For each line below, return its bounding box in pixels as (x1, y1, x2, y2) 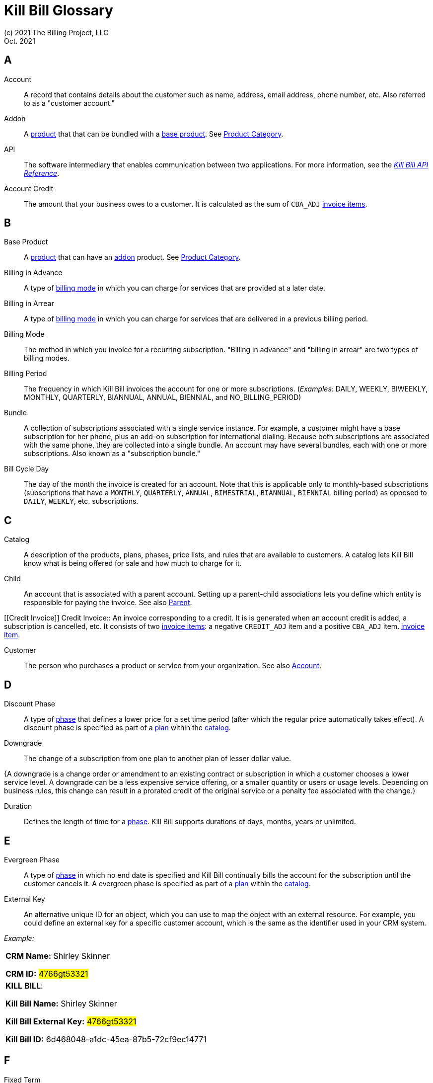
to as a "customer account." (24, 98, 115, 107)
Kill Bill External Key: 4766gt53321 (5, 1016, 137, 1026)
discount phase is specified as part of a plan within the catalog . (24, 723, 231, 732)
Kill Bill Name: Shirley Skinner (5, 998, 117, 1008)
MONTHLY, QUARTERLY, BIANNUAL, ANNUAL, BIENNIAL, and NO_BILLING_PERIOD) (24, 393, 301, 402)
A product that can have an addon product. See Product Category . (24, 253, 241, 262)
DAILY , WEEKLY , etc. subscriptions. (24, 497, 139, 506)
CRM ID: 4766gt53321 (5, 968, 88, 979)
